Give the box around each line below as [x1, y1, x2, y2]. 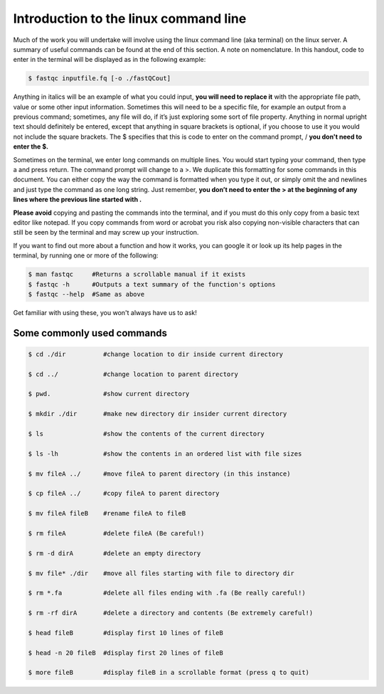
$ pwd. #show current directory [28, 390, 190, 398]
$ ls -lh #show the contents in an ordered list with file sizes [28, 449, 302, 458]
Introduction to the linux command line [13, 11, 247, 26]
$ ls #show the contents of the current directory [28, 430, 265, 438]
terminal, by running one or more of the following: [13, 251, 159, 260]
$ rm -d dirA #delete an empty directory [28, 549, 201, 557]
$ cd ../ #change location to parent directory [28, 370, 238, 378]
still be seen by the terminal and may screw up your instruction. [13, 228, 199, 237]
